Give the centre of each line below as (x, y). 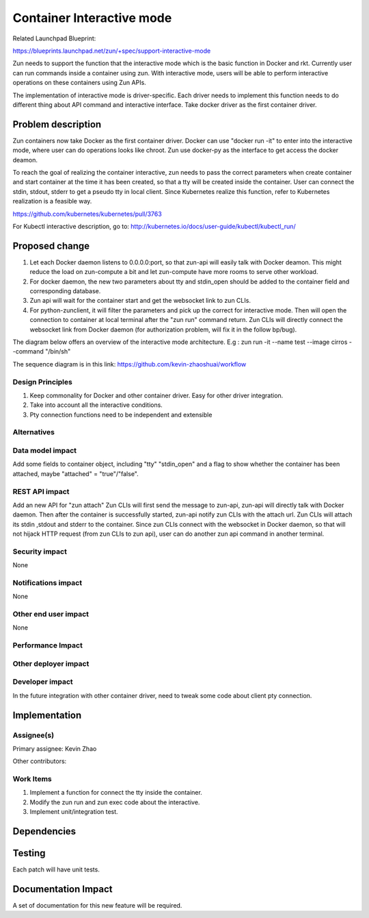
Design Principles (43, 382)
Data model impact (45, 450)
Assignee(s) (33, 735)
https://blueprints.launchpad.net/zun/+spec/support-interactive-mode (112, 51)
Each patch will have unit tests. (56, 869)
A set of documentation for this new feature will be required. (97, 906)
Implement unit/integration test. (74, 812)
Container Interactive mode (92, 18)
